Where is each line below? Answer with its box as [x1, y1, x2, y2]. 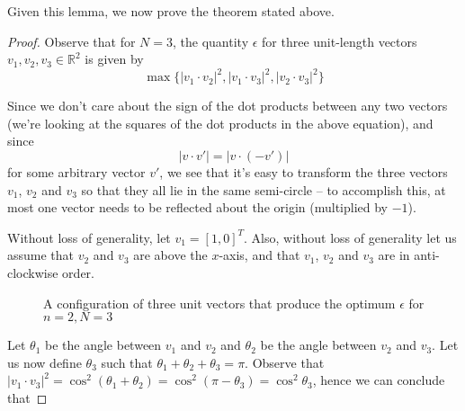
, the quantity [173, 31, 249, 50]
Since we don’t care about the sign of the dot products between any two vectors [7, 96, 448, 115]
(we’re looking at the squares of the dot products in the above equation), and [7, 113, 434, 132]
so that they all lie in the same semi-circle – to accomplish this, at [81, 180, 446, 199]
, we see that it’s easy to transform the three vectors [159, 163, 448, 182]
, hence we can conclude [312, 371, 445, 389]
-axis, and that [219, 246, 300, 264]
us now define [7, 353, 82, 371]
